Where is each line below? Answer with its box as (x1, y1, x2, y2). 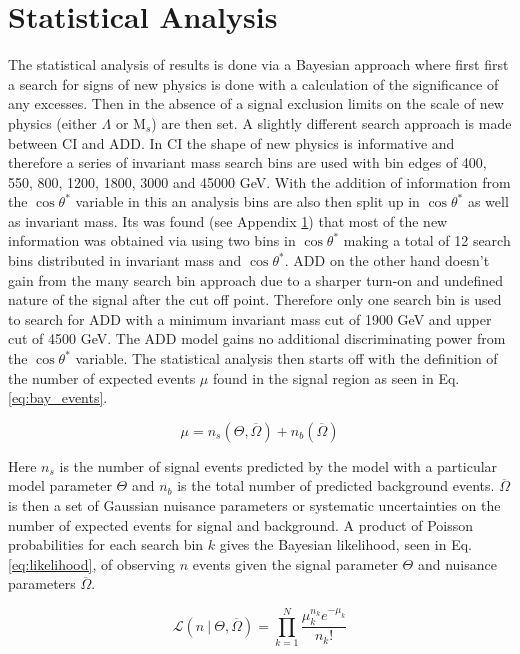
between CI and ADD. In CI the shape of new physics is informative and (8, 132, 455, 153)
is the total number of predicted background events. (177, 475, 495, 496)
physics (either (8, 112, 97, 133)
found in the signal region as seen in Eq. (212, 367, 460, 388)
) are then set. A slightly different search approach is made (151, 112, 512, 133)
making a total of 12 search (343, 230, 511, 251)
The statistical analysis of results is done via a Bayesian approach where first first (8, 54, 509, 75)
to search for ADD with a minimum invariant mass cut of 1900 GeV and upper (8, 308, 492, 329)
